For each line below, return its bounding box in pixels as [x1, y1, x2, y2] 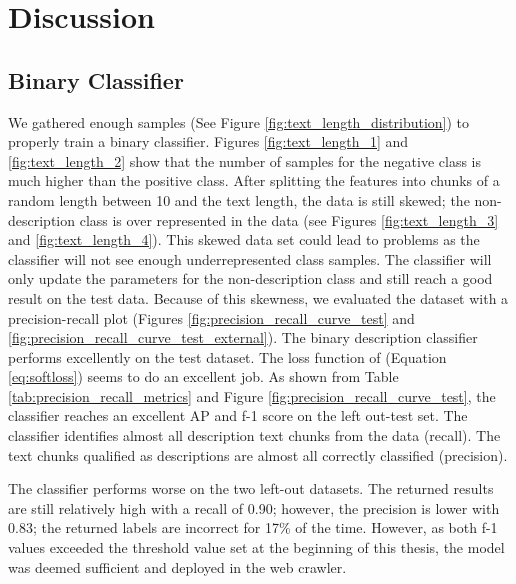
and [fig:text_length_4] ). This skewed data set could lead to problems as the [8, 229, 480, 250]
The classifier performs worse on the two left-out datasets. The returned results [8, 478, 494, 499]
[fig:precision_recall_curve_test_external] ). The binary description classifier [8, 327, 478, 348]
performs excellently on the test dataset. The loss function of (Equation [8, 346, 447, 367]
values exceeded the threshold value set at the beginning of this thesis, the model [8, 537, 505, 558]
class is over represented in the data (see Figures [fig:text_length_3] [79, 209, 499, 230]
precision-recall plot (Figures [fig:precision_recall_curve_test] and [8, 307, 415, 328]
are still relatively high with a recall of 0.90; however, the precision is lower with [8, 497, 500, 518]
